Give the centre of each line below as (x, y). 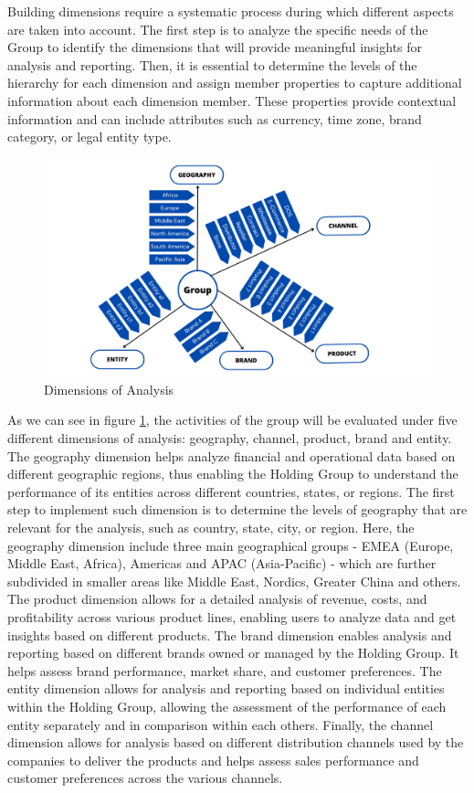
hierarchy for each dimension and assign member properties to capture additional (235, 83)
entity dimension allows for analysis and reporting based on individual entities (226, 688)
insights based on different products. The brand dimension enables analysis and (230, 634)
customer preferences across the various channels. (145, 778)
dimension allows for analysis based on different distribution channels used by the (236, 742)
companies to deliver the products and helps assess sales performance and (213, 760)
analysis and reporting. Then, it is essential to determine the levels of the (212, 64)
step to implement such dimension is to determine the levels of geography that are (237, 509)
